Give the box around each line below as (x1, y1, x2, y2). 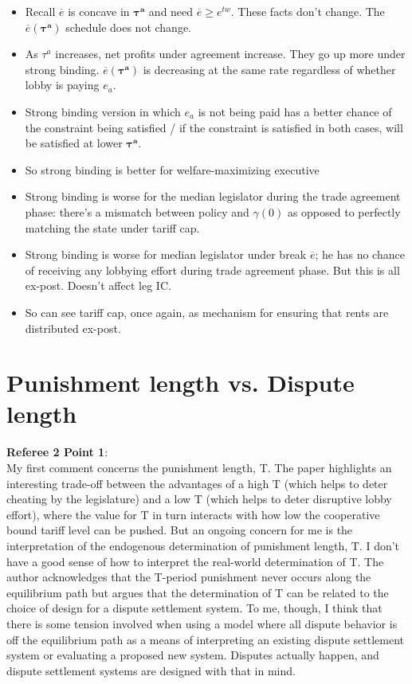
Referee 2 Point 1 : (6, 444, 108, 460)
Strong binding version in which (25, 103, 181, 119)
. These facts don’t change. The (230, 3, 385, 19)
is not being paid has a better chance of (198, 103, 392, 119)
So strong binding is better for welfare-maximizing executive (25, 161, 320, 178)
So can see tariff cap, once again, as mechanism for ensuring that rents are (25, 303, 389, 320)
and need (148, 3, 194, 19)
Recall (25, 3, 56, 19)
